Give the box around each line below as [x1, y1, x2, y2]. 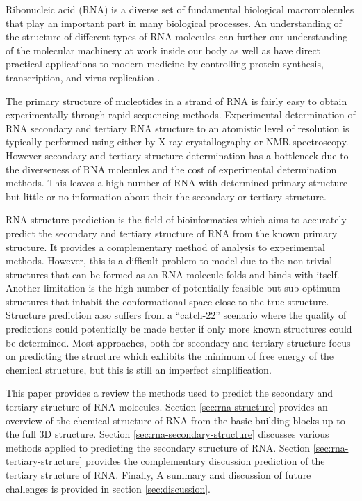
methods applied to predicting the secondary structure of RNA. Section [6, 440, 311, 454]
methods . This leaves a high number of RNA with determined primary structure [6, 175, 347, 190]
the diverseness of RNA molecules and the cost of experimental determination [6, 161, 337, 176]
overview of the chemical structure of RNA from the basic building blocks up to [6, 413, 345, 427]
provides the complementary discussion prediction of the [85, 454, 325, 468]
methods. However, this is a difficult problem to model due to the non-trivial [6, 253, 333, 268]
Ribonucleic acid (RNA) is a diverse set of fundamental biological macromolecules [6, 2, 354, 16]
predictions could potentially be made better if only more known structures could [6, 321, 352, 336]
